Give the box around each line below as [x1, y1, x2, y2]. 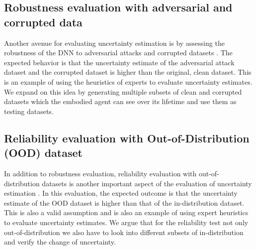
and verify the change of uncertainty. [4, 237, 116, 247]
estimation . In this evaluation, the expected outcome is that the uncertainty [4, 188, 238, 198]
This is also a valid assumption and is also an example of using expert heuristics [4, 207, 249, 218]
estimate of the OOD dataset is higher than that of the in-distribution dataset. [4, 197, 245, 208]
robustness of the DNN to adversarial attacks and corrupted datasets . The [4, 47, 233, 58]
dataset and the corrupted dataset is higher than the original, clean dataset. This [4, 67, 252, 77]
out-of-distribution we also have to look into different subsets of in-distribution [4, 227, 244, 237]
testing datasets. [4, 106, 54, 116]
